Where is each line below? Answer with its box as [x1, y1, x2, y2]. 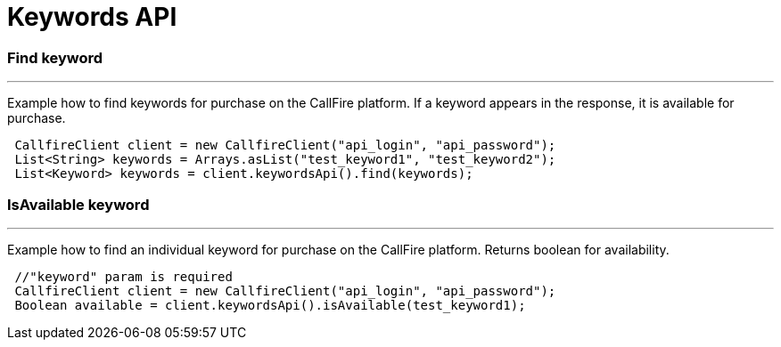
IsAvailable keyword [7, 195, 150, 214]
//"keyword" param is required [14, 269, 233, 284]
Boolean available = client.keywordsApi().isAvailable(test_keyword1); [14, 297, 526, 312]
